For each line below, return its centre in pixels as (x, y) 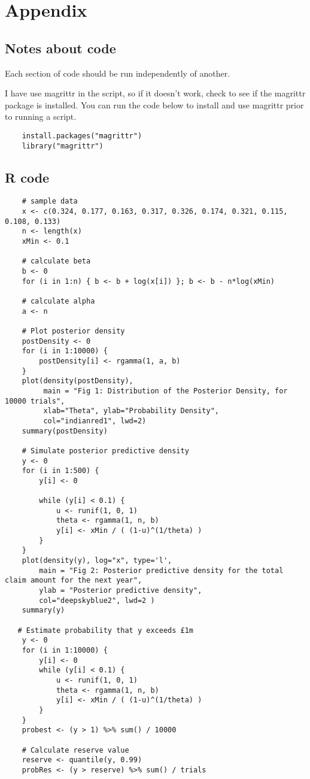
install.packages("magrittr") (82, 136)
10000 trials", (35, 401)
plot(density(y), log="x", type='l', (97, 561)
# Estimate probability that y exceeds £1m (105, 630)
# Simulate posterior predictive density (105, 451)
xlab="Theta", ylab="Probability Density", (131, 411)
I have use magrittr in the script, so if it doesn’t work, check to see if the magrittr (155, 93)
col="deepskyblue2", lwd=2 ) (97, 600)
